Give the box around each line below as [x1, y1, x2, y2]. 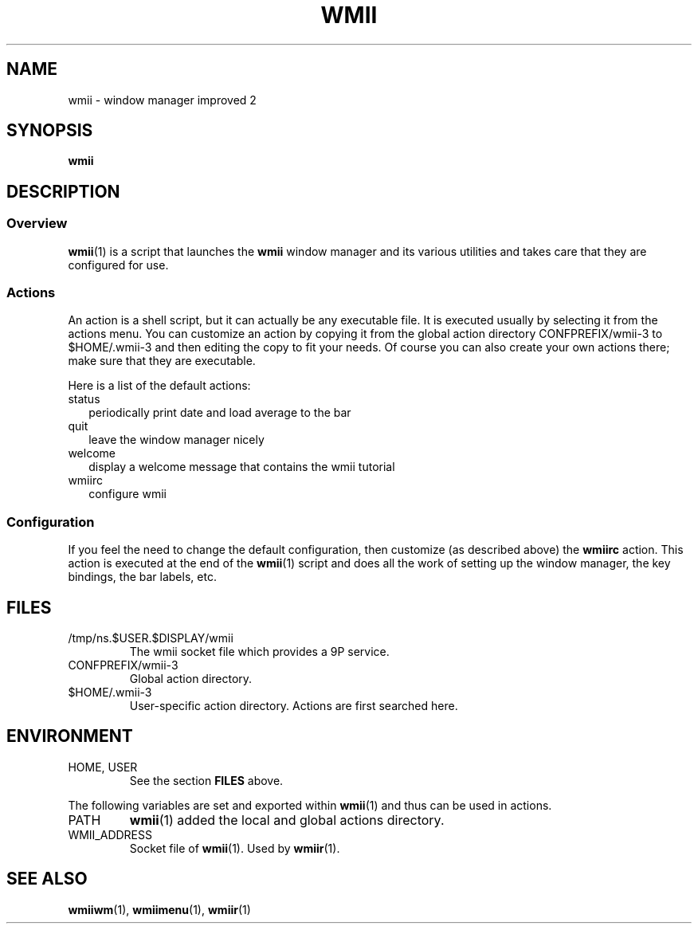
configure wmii [88, 487, 167, 501]
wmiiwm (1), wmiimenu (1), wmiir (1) [68, 902, 251, 916]
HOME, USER [68, 759, 138, 774]
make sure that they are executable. [68, 354, 256, 368]
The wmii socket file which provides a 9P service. [129, 645, 390, 658]
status [68, 392, 100, 406]
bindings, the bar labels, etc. [68, 570, 217, 584]
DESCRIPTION [6, 181, 120, 202]
